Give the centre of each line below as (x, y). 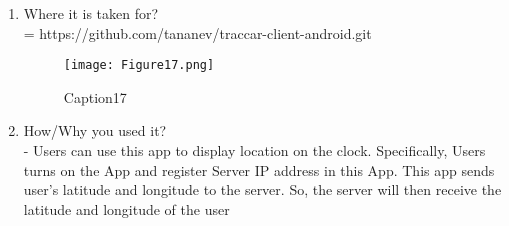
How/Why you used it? (95, 130)
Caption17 (95, 96)
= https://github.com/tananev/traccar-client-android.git (197, 32)
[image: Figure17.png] (139, 65)
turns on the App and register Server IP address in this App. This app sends (259, 169)
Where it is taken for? (91, 13)
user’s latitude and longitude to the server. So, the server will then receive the (262, 189)
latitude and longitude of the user (126, 208)
